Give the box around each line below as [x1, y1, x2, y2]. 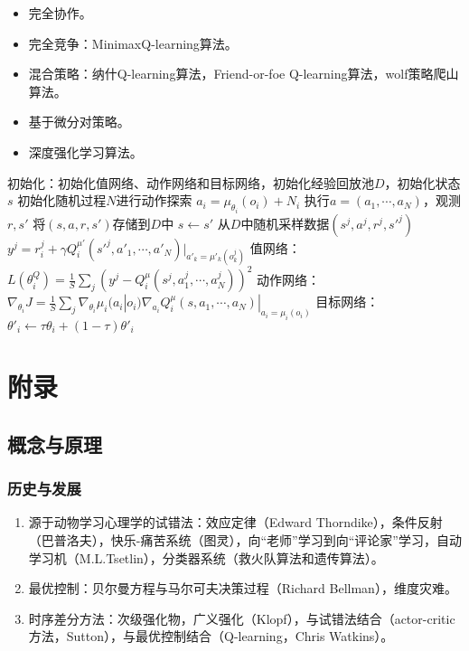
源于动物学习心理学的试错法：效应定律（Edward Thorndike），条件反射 [28, 513, 443, 532]
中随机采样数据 [240, 213, 330, 232]
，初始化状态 [384, 173, 461, 192]
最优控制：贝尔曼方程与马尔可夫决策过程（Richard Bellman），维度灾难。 [28, 579, 457, 598]
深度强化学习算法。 [28, 142, 143, 161]
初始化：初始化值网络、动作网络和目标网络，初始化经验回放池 [7, 173, 374, 192]
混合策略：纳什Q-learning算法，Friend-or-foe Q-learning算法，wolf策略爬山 [28, 64, 459, 83]
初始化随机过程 [17, 191, 107, 210]
